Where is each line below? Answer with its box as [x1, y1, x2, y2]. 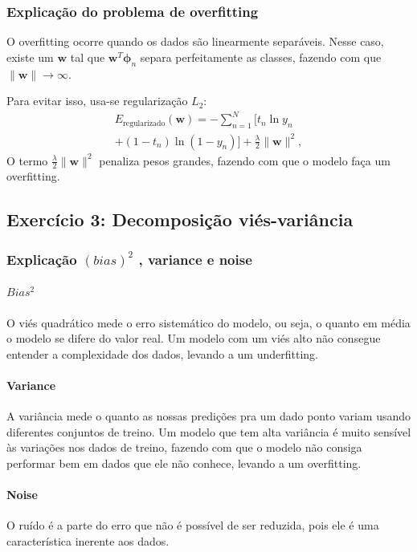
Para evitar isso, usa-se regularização [6, 92, 188, 109]
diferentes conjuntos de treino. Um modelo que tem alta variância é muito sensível [6, 423, 411, 440]
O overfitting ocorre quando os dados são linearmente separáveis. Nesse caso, [6, 33, 384, 50]
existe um [6, 48, 54, 65]
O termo [6, 152, 48, 168]
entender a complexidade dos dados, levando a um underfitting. [6, 345, 318, 362]
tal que [70, 48, 105, 65]
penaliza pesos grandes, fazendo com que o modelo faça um [99, 152, 390, 168]
